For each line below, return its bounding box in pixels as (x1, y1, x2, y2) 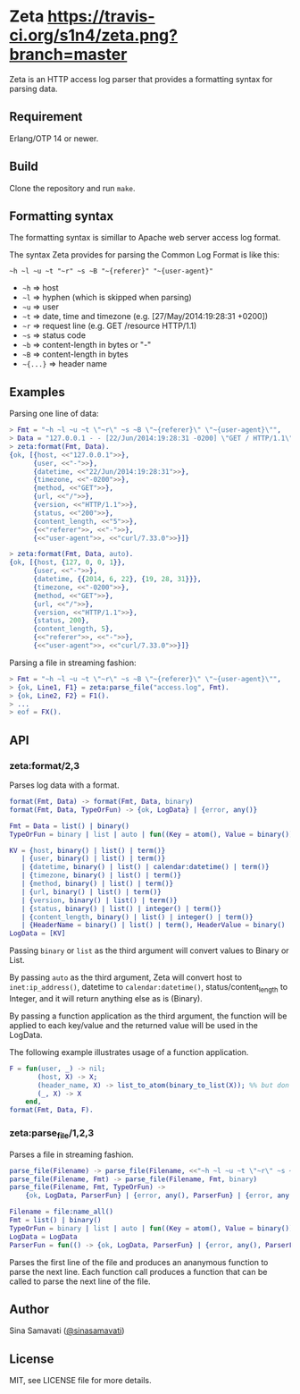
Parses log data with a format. (9, 780, 120, 790)
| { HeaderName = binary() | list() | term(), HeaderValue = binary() (21, 921, 286, 930)
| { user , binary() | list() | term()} (21, 854, 166, 864)
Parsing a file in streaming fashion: (9, 657, 137, 668)
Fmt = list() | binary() (9, 1216, 102, 1225)
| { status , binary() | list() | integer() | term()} (21, 904, 221, 913)
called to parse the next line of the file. (9, 1276, 151, 1287)
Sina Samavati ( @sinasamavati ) (9, 1325, 125, 1336)
